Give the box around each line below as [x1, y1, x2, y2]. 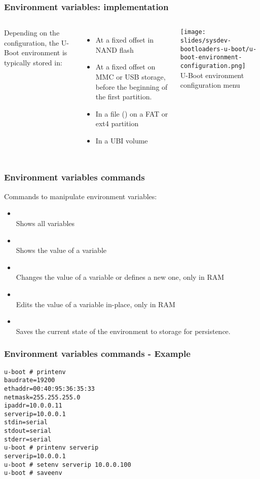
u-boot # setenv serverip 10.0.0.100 [4, 461, 131, 468]
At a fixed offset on [95, 61, 156, 72]
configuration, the [4, 37, 59, 48]
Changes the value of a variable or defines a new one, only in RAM [16, 272, 225, 282]
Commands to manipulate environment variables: [4, 191, 157, 201]
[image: [180, 28, 206, 36]
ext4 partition [95, 118, 139, 129]
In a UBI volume [95, 135, 148, 145]
